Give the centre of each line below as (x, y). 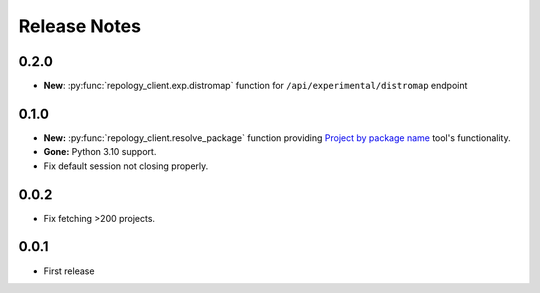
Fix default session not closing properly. (126, 166)
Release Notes (80, 26)
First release (69, 271)
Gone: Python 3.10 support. (100, 152)
